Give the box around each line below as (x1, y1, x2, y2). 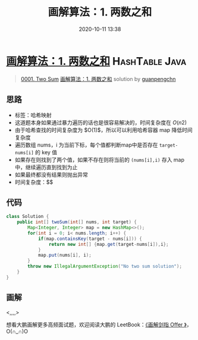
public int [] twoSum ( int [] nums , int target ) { (17, 219, 137, 225)
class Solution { (6, 214, 49, 220)
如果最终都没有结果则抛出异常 (14, 171, 88, 178)
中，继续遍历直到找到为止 (14, 163, 78, 170)
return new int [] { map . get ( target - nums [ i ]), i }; (48, 241, 169, 247)
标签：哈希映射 (14, 111, 52, 118)
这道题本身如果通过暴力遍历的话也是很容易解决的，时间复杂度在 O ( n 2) (14, 118, 187, 126)
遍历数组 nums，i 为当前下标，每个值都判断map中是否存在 (14, 141, 158, 148)
